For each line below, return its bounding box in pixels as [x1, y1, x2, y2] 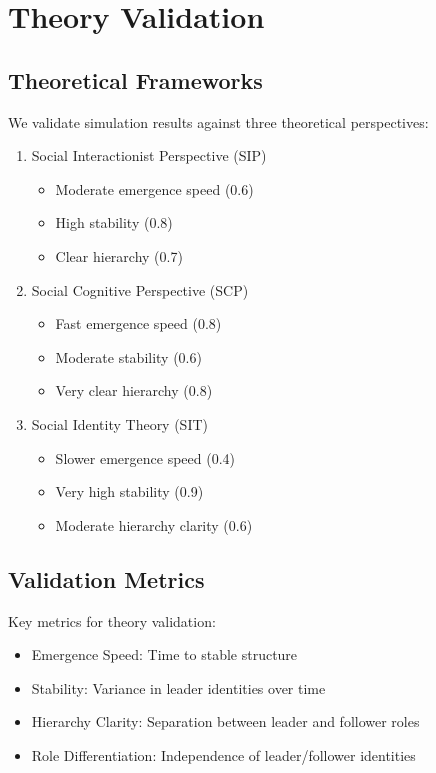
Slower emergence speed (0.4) [55, 447, 235, 468]
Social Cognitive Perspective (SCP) [31, 279, 249, 300]
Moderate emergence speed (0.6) [55, 178, 254, 199]
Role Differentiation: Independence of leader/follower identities [31, 744, 416, 765]
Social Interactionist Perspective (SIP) [31, 145, 267, 166]
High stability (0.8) [55, 212, 173, 233]
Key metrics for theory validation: [8, 610, 216, 631]
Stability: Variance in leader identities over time [31, 677, 326, 698]
